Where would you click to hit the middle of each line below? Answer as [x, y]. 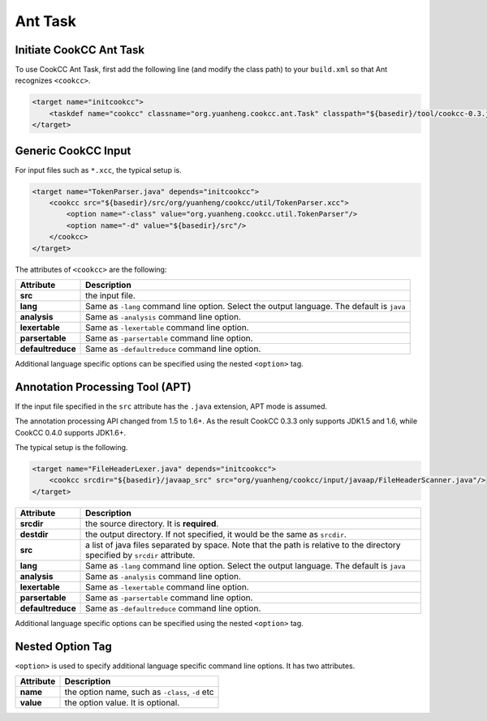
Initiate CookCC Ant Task [80, 50]
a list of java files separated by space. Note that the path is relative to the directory [243, 545]
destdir [34, 534]
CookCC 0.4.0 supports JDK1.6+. [70, 432]
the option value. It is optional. [122, 703]
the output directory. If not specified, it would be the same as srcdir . [216, 534]
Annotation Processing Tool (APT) [103, 386]
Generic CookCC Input [73, 150]
